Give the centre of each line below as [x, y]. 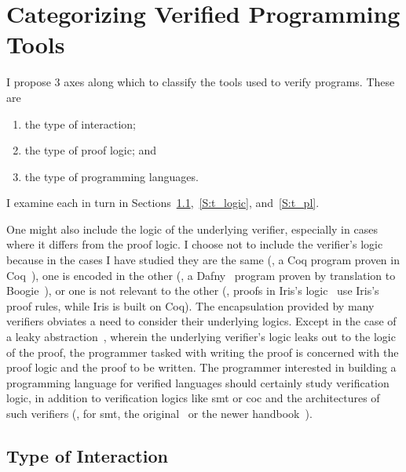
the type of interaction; [80, 123]
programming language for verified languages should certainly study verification [198, 382]
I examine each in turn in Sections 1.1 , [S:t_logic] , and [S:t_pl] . [163, 203]
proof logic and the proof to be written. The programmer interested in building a [201, 367]
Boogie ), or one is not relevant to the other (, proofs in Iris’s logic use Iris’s [193, 290]
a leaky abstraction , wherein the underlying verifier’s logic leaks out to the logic [201, 337]
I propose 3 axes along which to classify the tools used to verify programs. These [201, 82]
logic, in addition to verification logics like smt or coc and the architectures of [193, 398]
